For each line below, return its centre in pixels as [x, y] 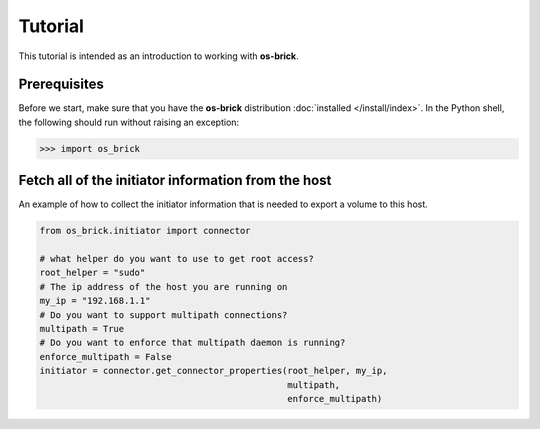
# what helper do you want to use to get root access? [176, 259]
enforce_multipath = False [105, 356]
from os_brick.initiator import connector [145, 231]
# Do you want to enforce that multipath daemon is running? [192, 343]
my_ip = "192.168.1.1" [95, 301]
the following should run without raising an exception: [129, 122]
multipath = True [82, 329]
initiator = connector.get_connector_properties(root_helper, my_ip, [213, 371]
